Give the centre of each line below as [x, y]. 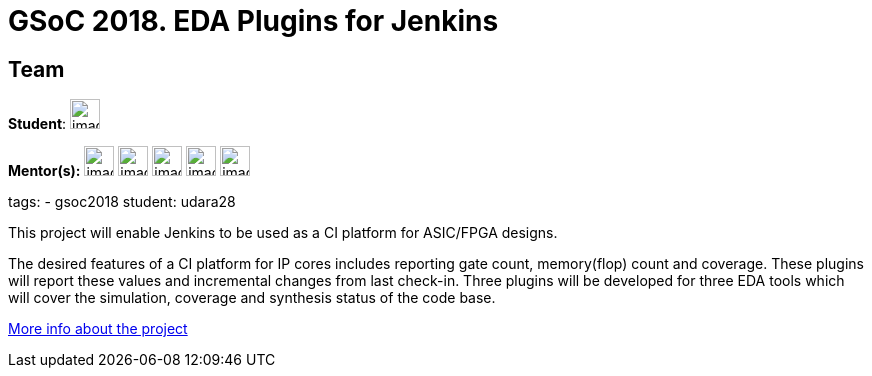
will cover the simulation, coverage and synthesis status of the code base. [252, 298]
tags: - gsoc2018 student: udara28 [122, 202]
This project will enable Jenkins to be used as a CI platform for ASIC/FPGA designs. [283, 233]
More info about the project [98, 329]
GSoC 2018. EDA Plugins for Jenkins [253, 21]
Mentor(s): [44, 171]
